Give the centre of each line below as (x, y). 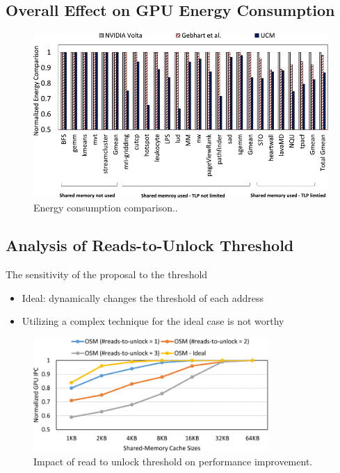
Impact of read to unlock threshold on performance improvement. (173, 461)
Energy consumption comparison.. (106, 208)
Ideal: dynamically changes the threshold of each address (143, 297)
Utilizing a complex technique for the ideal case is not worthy (153, 321)
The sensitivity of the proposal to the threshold (107, 274)
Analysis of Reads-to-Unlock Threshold (150, 245)
